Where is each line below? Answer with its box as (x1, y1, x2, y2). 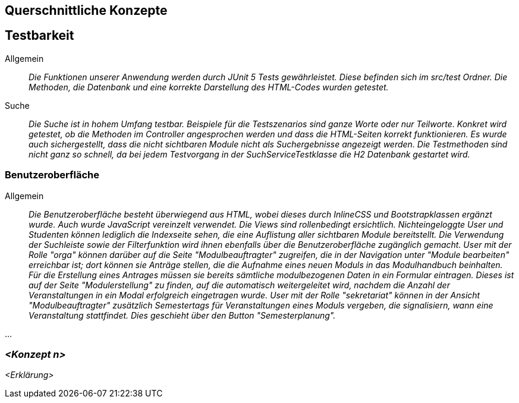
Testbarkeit (5, 28, 74, 43)
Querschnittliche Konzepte (5, 3, 168, 18)
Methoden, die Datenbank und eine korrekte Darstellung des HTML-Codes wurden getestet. (29, 81, 389, 92)
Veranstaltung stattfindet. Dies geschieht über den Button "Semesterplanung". (29, 310, 336, 320)
